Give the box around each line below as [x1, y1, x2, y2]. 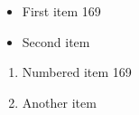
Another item [22, 92, 97, 111]
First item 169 [22, 2, 101, 20]
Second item [22, 32, 90, 51]
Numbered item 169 [22, 62, 132, 81]
